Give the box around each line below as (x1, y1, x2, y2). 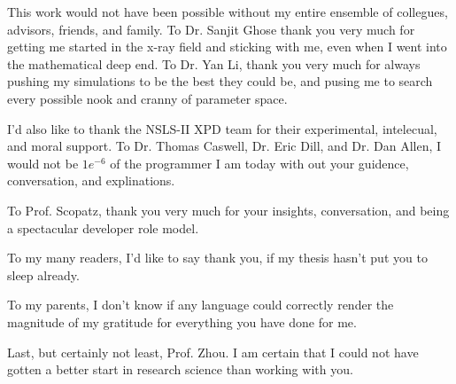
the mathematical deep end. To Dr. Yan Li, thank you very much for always (7, 54, 421, 73)
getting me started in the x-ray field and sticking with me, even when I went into (7, 37, 447, 56)
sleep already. (7, 265, 80, 284)
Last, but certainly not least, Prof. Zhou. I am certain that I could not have (7, 342, 419, 361)
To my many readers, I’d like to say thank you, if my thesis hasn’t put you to (7, 248, 428, 267)
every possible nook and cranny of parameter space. (7, 89, 288, 107)
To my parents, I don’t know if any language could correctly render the (7, 295, 394, 314)
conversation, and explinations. (7, 171, 175, 190)
